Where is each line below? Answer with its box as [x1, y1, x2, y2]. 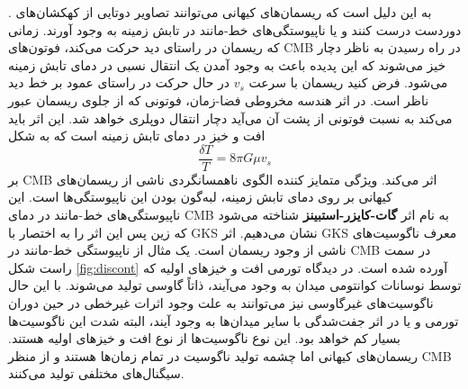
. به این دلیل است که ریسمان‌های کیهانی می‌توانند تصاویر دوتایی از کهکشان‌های [8, 3, 432, 21]
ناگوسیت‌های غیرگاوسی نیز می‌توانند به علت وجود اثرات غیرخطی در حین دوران [8, 293, 434, 312]
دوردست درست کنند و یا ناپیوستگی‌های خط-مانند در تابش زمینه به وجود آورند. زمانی [8, 20, 462, 39]
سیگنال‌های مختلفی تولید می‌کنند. [8, 364, 184, 383]
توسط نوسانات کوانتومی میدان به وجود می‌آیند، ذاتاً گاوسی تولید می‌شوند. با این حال [8, 276, 462, 294]
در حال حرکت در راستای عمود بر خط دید [8, 73, 229, 92]
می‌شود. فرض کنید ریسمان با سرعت [248, 73, 448, 92]
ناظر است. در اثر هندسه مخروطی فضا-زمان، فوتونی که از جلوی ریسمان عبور [8, 90, 429, 109]
